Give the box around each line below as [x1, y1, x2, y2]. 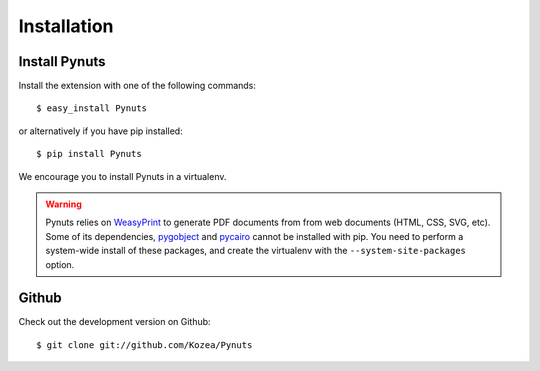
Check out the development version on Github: [18, 316, 211, 328]
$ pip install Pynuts [36, 148, 142, 160]
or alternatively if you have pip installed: [18, 125, 184, 137]
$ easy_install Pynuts [36, 103, 148, 114]
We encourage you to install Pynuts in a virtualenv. [18, 170, 227, 182]
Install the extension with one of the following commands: [18, 80, 257, 92]
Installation [18, 15, 114, 37]
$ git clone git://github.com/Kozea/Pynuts [36, 339, 253, 350]
